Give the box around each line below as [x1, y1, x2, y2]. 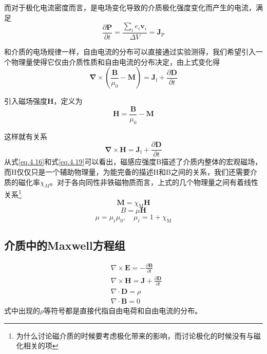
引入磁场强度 [4, 96, 47, 106]
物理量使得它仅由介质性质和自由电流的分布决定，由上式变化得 [11, 56, 220, 67]
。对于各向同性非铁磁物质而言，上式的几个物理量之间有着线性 [50, 176, 259, 187]
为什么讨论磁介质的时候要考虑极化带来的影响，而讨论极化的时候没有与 [16, 330, 254, 341]
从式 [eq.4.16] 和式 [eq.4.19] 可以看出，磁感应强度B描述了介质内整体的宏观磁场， [4, 156, 262, 167]
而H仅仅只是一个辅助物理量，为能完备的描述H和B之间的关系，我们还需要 [4, 166, 250, 177]
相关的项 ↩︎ [23, 340, 59, 351]
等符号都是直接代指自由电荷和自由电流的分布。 [44, 305, 202, 316]
